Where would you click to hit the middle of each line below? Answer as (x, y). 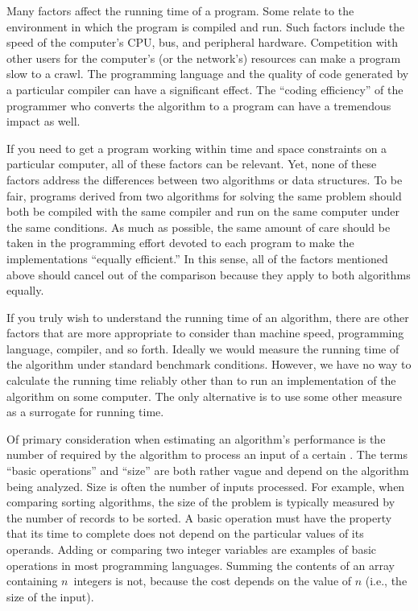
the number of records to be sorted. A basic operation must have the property (199, 517)
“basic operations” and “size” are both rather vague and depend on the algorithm (208, 471)
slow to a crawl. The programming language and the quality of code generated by (208, 74)
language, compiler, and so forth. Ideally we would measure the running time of (203, 348)
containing (32, 581)
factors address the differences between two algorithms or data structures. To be (205, 179)
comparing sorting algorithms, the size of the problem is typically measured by (201, 502)
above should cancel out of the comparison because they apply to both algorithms (209, 274)
